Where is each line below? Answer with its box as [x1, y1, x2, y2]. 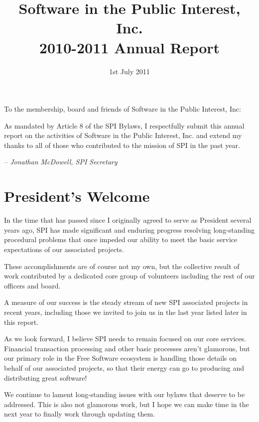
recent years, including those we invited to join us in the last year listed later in [4, 306, 247, 317]
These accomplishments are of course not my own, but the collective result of [4, 261, 240, 271]
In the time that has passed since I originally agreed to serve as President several [4, 215, 252, 225]
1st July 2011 [109, 66, 150, 76]
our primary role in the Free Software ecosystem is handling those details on [4, 353, 237, 363]
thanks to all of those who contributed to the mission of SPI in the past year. [4, 140, 240, 150]
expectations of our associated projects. [4, 244, 124, 254]
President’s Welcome [4, 186, 150, 206]
